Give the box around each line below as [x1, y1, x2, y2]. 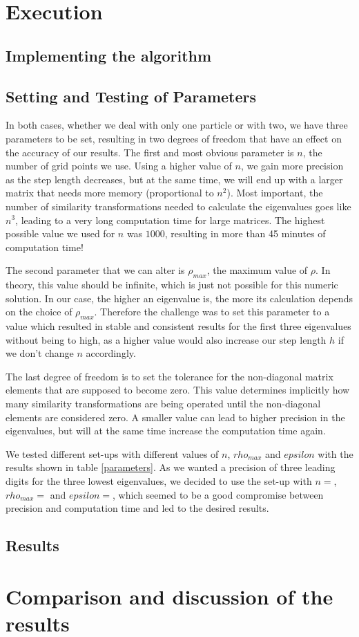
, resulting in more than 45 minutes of [164, 226, 326, 241]
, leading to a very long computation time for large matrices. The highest [15, 212, 325, 227]
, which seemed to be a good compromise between [113, 487, 324, 501]
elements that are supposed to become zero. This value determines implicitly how [6, 382, 350, 397]
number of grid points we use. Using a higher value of [6, 158, 232, 173]
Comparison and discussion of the [6, 582, 333, 610]
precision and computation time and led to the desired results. [6, 501, 269, 515]
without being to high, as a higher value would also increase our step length [6, 332, 327, 347]
